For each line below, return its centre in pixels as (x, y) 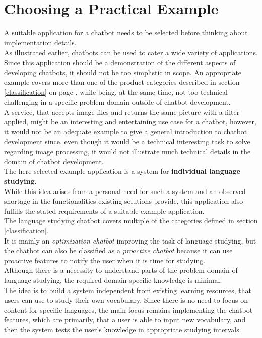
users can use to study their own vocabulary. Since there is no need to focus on (126, 300)
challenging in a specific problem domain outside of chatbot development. (117, 102)
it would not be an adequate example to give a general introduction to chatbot (126, 132)
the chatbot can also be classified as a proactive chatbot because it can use (118, 250)
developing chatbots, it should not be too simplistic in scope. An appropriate (123, 72)
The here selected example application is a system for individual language (122, 171)
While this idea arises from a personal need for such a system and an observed (125, 191)
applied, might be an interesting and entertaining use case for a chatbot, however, (130, 122)
